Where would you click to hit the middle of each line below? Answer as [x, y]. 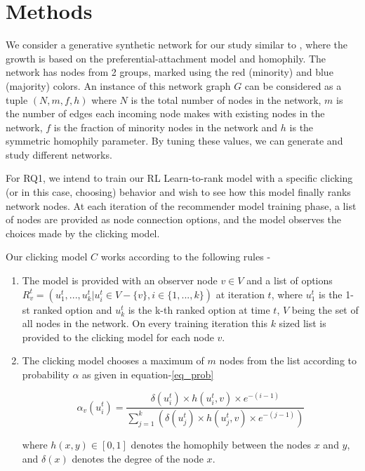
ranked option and [73, 309]
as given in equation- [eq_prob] [148, 374]
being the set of [325, 309]
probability [46, 374]
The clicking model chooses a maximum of [113, 360]
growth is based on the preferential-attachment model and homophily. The [166, 58]
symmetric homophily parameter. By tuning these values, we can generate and [174, 141]
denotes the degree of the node [138, 458]
